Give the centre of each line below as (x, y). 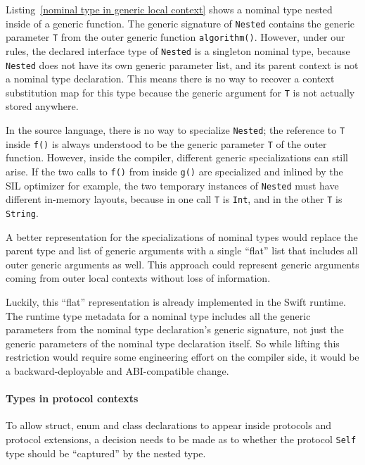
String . (22, 212)
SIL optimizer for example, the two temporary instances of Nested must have (172, 185)
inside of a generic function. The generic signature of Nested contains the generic (180, 23)
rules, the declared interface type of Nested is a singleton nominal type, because (178, 50)
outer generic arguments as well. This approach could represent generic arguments (182, 264)
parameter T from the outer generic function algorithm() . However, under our (175, 37)
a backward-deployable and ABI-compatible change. (117, 370)
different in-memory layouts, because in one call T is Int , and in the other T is (174, 199)
